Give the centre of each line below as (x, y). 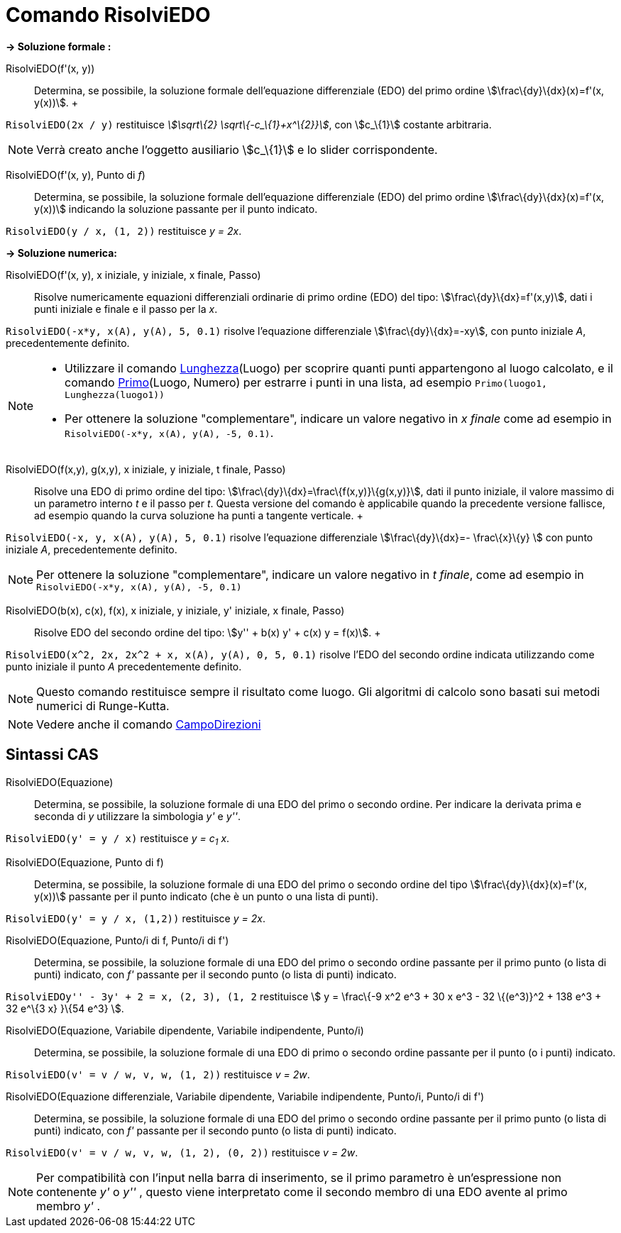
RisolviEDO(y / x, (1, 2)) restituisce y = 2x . (124, 231)
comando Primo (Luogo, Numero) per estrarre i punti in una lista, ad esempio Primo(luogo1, (306, 382)
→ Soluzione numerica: (61, 253)
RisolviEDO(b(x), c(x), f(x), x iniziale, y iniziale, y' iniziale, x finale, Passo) (175, 610)
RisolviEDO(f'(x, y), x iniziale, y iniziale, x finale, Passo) (133, 275)
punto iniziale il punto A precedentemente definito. (124, 666)
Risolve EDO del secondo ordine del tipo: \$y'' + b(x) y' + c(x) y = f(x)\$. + (208, 632)
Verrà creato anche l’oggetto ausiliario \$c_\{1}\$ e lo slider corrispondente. (237, 149)
